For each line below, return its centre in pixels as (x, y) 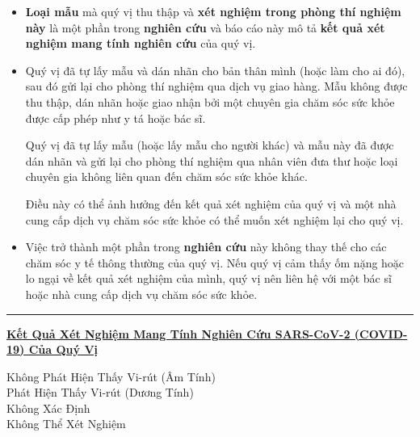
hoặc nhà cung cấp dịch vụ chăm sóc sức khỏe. (141, 294)
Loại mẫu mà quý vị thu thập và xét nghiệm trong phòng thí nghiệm (213, 11)
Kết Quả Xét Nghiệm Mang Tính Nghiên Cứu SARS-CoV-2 (178, 333)
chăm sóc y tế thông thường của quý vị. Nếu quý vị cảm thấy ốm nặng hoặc (215, 262)
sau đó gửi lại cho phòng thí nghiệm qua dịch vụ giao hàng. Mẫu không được (216, 86)
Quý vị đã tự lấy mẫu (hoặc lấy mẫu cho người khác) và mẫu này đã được (210, 145)
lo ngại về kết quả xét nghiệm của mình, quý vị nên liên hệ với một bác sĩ (208, 278)
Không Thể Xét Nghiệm (66, 424)
